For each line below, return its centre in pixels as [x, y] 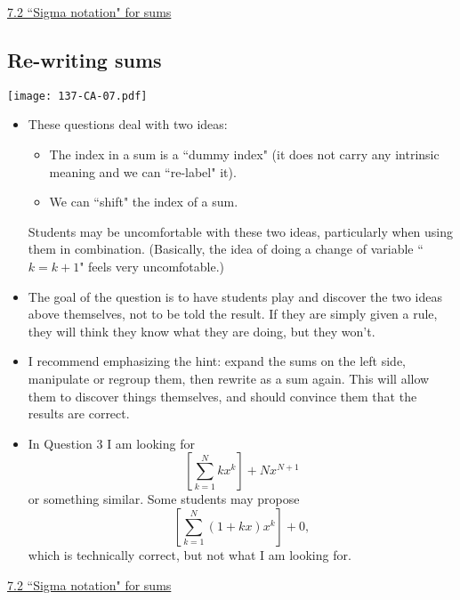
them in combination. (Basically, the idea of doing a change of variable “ [226, 249]
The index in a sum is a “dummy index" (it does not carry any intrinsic [244, 154]
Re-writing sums [85, 59]
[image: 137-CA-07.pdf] [77, 96]
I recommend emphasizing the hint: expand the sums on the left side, [217, 361]
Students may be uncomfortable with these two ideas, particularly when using [241, 231]
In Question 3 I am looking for [111, 443]
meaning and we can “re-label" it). [143, 171]
